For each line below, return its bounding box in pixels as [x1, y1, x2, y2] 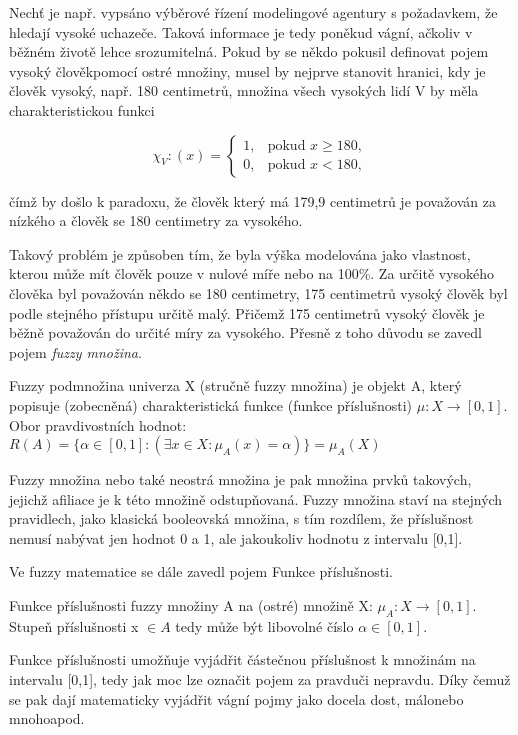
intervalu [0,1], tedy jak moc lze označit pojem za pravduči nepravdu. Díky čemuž [9, 669, 511, 690]
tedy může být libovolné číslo [175, 615, 354, 636]
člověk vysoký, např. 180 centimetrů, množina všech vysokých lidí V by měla [9, 80, 479, 101]
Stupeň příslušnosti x [9, 615, 139, 636]
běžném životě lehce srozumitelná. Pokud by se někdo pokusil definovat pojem [9, 41, 489, 62]
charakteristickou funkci [9, 99, 155, 120]
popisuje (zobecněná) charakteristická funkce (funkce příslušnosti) [9, 394, 413, 415]
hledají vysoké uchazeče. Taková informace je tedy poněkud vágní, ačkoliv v [9, 21, 473, 42]
